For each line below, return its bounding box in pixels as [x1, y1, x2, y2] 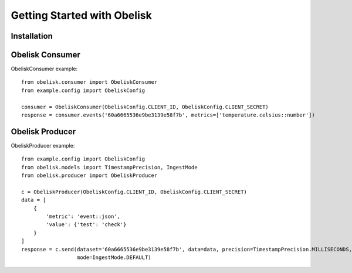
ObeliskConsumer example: [11, 65, 78, 73]
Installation [11, 31, 53, 41]
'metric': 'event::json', [46, 213, 120, 220]
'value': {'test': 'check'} [46, 221, 127, 228]
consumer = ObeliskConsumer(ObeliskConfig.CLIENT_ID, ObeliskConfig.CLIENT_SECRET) [21, 103, 269, 110]
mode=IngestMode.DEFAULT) [76, 254, 152, 261]
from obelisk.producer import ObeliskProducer [21, 172, 158, 179]
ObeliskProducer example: [11, 142, 75, 149]
